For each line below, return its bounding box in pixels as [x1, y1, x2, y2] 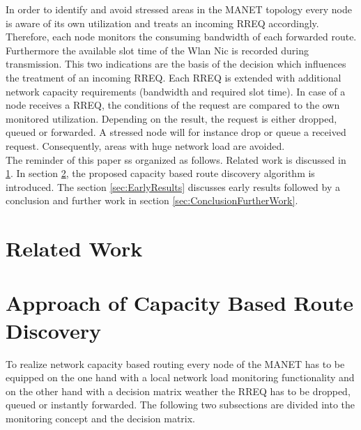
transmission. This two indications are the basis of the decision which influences [6, 56, 346, 71]
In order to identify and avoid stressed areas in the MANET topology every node [6, 2, 352, 16]
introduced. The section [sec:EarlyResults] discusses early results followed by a [6, 179, 341, 194]
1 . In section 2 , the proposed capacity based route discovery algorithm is [6, 166, 315, 181]
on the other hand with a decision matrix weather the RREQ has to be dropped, [6, 383, 351, 398]
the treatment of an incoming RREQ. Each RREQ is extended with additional [6, 70, 341, 84]
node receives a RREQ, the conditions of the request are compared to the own [6, 98, 340, 112]
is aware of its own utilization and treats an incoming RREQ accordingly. [6, 15, 319, 30]
